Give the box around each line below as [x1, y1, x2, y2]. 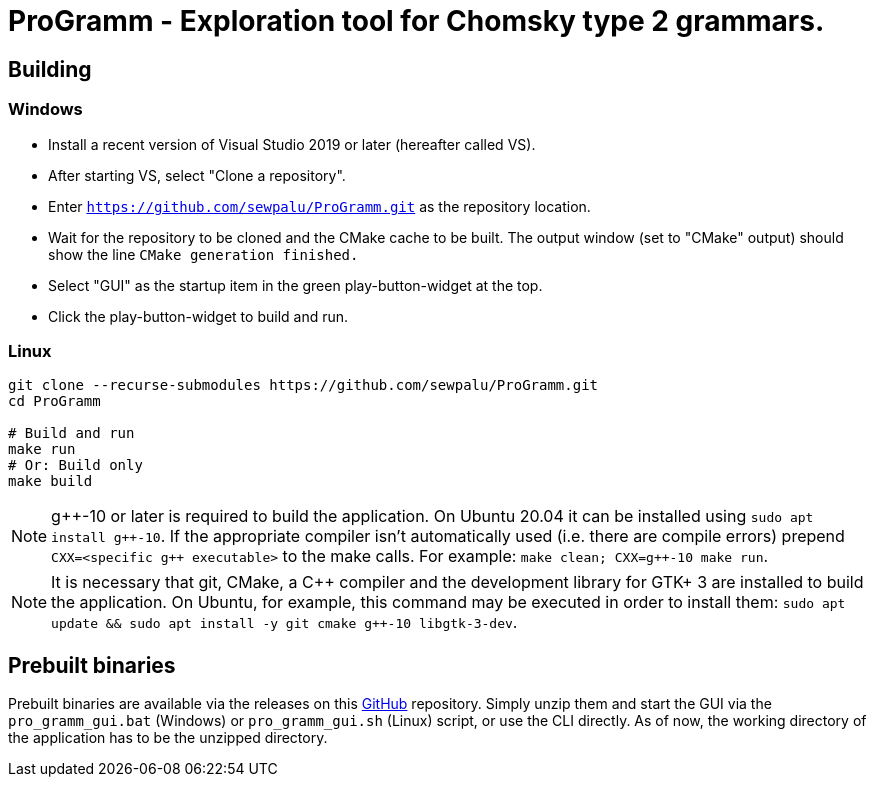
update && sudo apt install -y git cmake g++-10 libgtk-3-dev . [51, 612, 518, 633]
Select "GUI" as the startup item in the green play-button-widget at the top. [48, 276, 543, 294]
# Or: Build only [8, 457, 143, 474]
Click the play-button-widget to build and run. [48, 307, 349, 325]
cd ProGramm [8, 393, 101, 410]
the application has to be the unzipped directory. [8, 729, 328, 747]
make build [8, 473, 93, 490]
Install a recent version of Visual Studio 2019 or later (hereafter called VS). [48, 135, 536, 153]
